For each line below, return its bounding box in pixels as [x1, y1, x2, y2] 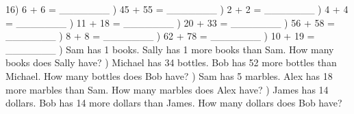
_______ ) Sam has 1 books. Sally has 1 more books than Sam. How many [5, 42, 334, 56]
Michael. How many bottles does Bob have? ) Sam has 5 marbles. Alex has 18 [5, 68, 333, 83]
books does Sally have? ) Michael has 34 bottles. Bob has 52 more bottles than [5, 55, 337, 70]
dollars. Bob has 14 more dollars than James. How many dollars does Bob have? [5, 96, 342, 110]
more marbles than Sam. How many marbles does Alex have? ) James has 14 [5, 82, 329, 96]
